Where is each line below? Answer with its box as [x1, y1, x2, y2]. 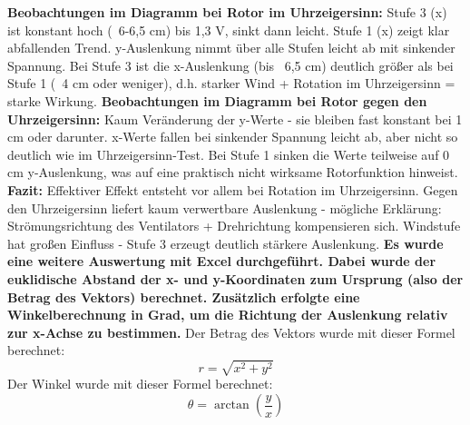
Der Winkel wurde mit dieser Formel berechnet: [7, 374, 273, 393]
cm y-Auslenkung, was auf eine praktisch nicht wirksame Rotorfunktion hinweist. [7, 163, 458, 182]
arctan [213, 399, 250, 412]
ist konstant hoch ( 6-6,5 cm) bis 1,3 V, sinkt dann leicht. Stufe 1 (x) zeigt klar [7, 20, 450, 39]
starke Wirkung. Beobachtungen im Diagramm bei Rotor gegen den [7, 91, 427, 110]
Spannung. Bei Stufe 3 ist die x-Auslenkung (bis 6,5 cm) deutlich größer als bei [7, 55, 454, 74]
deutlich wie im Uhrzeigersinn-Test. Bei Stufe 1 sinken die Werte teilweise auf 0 [7, 144, 450, 163]
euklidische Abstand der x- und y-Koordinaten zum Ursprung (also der [7, 269, 464, 288]
